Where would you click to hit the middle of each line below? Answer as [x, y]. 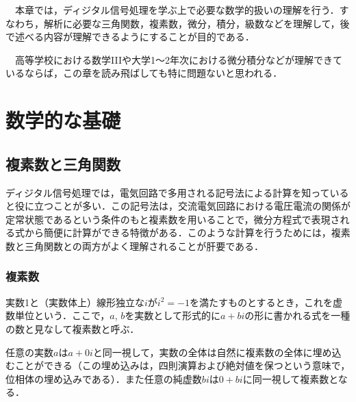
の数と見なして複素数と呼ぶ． [73, 328]
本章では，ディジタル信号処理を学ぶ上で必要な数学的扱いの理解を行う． [177, 10]
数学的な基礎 [63, 120]
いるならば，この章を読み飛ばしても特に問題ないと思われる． [144, 73]
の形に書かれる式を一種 [297, 315]
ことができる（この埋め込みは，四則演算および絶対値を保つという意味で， [182, 365]
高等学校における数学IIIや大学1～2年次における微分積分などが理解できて [178, 59]
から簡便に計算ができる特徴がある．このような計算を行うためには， [178, 233]
